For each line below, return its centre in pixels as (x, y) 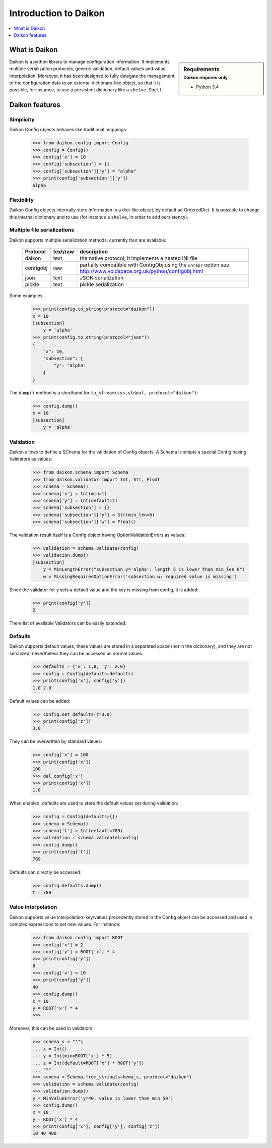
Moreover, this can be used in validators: (52, 1028)
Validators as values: (31, 459)
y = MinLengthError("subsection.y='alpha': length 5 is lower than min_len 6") (144, 569)
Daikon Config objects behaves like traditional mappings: (69, 130)
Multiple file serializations (42, 230)
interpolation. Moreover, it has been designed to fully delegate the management (92, 76)
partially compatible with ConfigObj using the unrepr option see (154, 265)
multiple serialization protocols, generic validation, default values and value (87, 69)
